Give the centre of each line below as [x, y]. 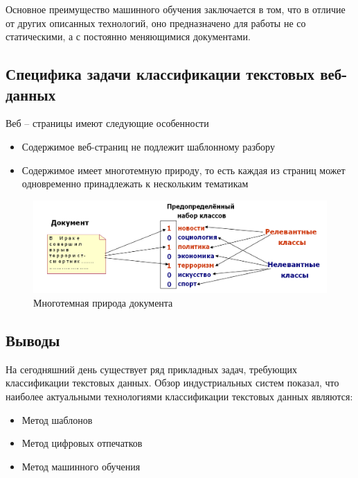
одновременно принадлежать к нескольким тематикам [135, 183]
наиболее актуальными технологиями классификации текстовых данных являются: [179, 396]
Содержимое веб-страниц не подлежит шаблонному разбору [148, 146]
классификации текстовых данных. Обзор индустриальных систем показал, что [172, 383]
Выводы [33, 340]
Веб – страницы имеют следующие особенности [107, 123]
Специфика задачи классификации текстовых [160, 74]
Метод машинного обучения [81, 466]
